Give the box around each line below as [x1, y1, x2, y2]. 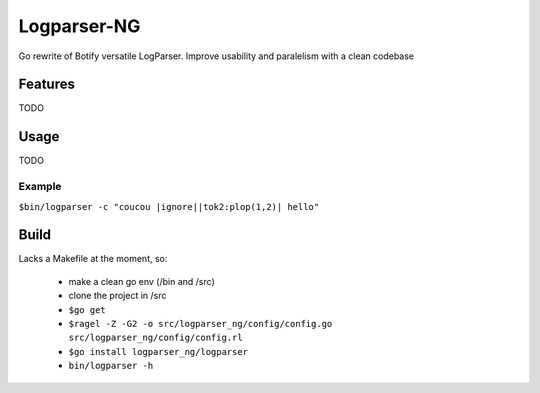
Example [18, 180, 62, 194]
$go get [68, 304, 107, 315]
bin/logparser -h [68, 360, 154, 372]
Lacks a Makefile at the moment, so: [18, 253, 168, 265]
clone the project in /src [68, 290, 167, 302]
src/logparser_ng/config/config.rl [68, 332, 244, 344]
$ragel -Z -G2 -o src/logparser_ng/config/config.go [68, 318, 333, 329]
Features [18, 76, 75, 93]
